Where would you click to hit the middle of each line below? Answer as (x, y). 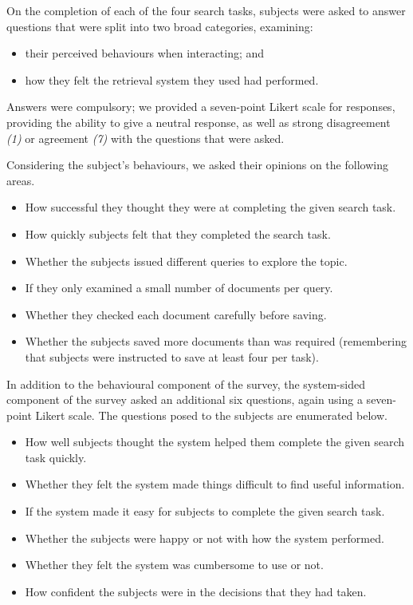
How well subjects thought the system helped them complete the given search (214, 442)
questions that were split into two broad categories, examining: (160, 26)
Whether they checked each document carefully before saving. (176, 314)
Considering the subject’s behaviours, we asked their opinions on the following (197, 165)
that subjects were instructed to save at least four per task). (172, 356)
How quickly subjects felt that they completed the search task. (178, 233)
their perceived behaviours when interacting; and (145, 53)
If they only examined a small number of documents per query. (179, 288)
